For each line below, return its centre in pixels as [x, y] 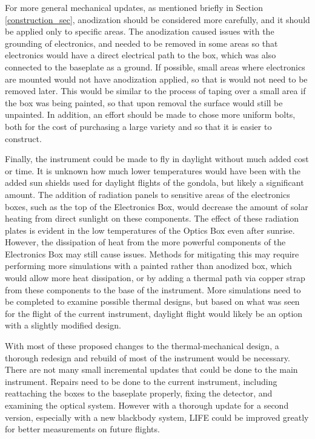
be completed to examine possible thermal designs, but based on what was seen [152, 301]
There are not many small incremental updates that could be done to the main [151, 369]
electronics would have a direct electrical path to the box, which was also [141, 55]
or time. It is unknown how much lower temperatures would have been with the [153, 170]
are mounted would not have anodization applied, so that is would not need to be [156, 79]
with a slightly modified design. [63, 325]
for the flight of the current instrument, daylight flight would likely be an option [154, 313]
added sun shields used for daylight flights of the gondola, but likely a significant [154, 182]
